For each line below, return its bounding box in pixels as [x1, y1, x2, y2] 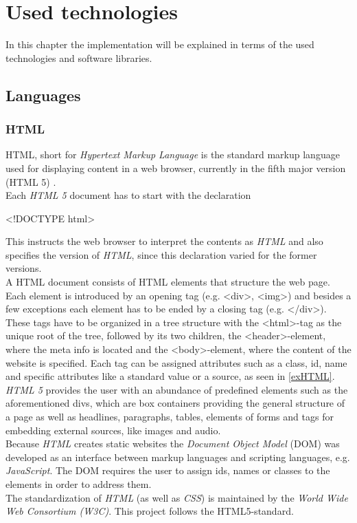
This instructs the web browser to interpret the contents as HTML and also [5, 234, 323, 248]
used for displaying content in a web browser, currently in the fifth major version [5, 160, 346, 175]
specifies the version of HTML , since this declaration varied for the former [5, 247, 317, 261]
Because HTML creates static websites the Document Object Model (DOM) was [5, 436, 340, 451]
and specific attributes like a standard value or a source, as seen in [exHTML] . [5, 369, 335, 383]
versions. [5, 261, 42, 275]
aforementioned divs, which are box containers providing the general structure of [5, 396, 345, 410]
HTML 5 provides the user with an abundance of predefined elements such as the [5, 382, 348, 396]
